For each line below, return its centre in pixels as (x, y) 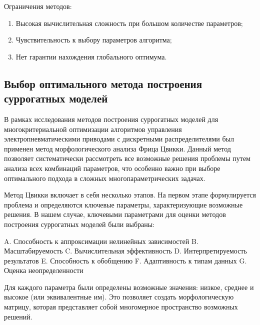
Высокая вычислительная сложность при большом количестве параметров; (129, 23)
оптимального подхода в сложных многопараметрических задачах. (105, 178)
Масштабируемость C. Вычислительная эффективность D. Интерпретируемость (125, 251)
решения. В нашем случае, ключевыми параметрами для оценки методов (115, 214)
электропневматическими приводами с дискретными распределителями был (119, 139)
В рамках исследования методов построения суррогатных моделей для (111, 119)
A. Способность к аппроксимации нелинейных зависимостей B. (101, 241)
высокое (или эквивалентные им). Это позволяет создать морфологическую (119, 297)
